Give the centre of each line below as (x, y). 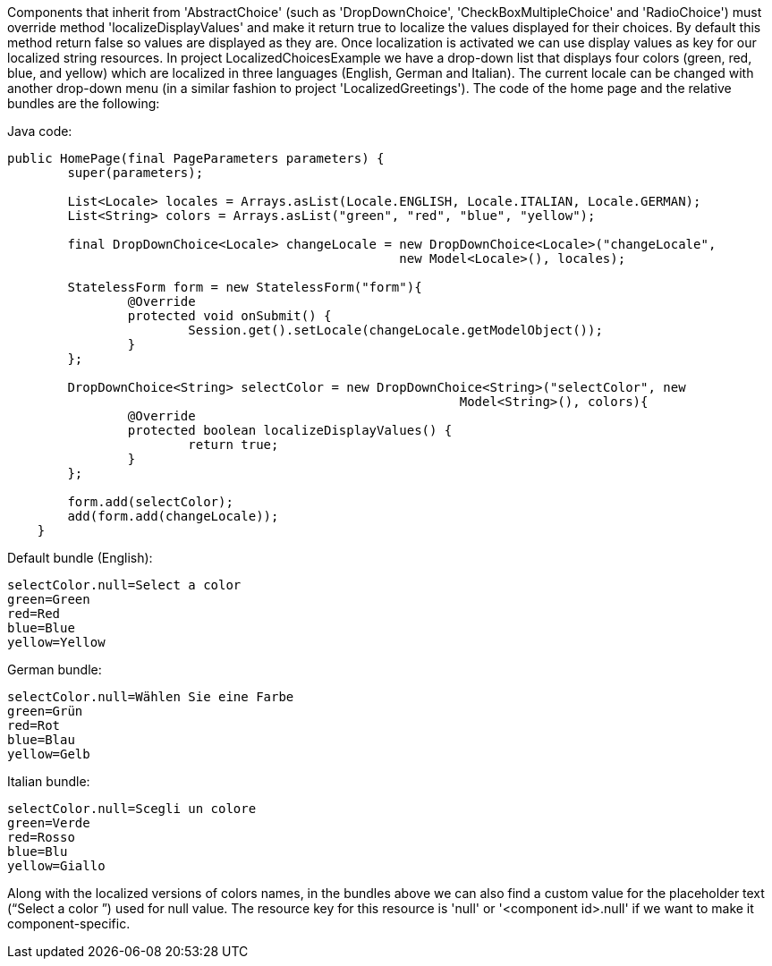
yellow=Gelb (49, 754)
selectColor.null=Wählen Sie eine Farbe (151, 697)
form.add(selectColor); (150, 502)
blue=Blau (41, 740)
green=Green (49, 599)
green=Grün (45, 711)
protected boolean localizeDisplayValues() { (290, 430)
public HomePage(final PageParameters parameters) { (196, 158)
